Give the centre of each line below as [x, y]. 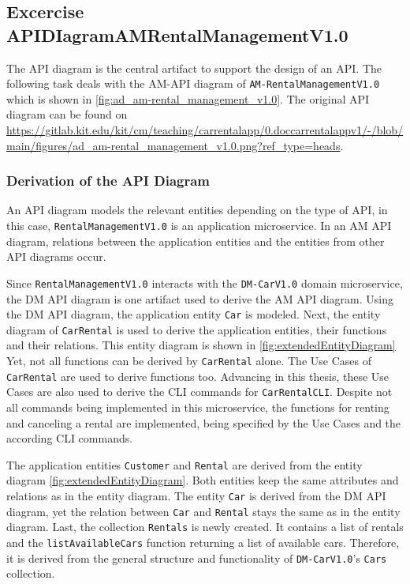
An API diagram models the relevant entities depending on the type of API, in [197, 210]
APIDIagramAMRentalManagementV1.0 [177, 34]
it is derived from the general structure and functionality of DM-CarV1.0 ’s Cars [197, 558]
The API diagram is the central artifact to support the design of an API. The [194, 68]
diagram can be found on [67, 114]
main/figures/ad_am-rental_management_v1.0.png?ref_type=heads [173, 145]
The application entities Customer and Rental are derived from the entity [184, 464]
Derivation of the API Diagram [108, 181]
